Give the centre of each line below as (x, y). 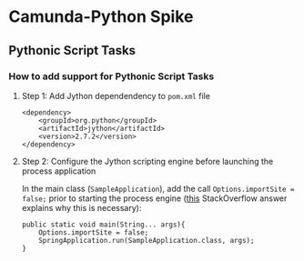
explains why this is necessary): (81, 207)
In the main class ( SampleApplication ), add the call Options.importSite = (158, 188)
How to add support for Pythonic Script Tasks (111, 76)
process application (59, 171)
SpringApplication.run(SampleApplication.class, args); (147, 240)
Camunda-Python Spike (101, 17)
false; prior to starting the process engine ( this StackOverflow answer (154, 198)
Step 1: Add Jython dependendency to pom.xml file (116, 95)
